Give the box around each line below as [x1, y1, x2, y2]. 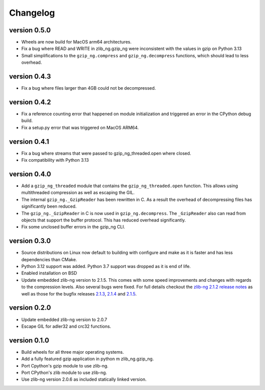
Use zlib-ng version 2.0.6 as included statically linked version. [21, 376, 147, 382]
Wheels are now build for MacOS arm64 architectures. [21, 39, 132, 45]
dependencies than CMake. [21, 256, 77, 262]
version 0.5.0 [9, 26, 51, 34]
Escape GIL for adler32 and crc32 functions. [21, 323, 111, 329]
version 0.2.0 [9, 304, 51, 312]
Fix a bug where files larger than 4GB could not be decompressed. [21, 85, 156, 91]
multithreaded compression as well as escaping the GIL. [21, 190, 135, 195]
